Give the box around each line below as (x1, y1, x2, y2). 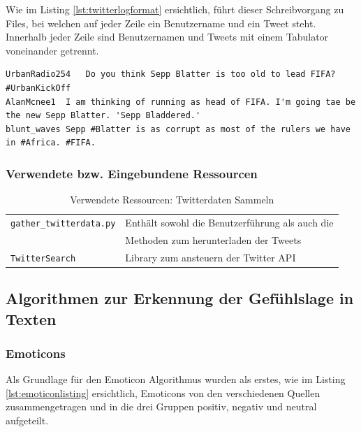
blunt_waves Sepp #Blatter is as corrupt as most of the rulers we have (6, 124, 351, 134)
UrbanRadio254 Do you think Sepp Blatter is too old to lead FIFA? (6, 69, 336, 80)
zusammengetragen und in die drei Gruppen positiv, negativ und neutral (6, 399, 317, 414)
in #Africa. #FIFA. (6, 138, 96, 148)
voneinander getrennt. (6, 43, 99, 57)
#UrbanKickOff (6, 82, 71, 93)
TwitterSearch (10, 253, 76, 264)
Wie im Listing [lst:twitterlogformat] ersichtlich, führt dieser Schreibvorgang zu (6, 2, 344, 16)
